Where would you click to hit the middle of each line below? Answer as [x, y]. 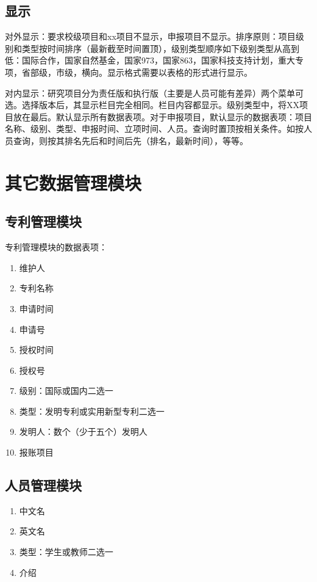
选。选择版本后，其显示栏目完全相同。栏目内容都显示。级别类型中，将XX [152, 105]
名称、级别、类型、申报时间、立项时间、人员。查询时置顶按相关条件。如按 [154, 129]
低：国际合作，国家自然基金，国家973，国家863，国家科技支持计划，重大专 [154, 60]
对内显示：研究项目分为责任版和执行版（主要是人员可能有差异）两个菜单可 [154, 93]
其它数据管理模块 [73, 182]
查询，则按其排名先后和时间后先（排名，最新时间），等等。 [130, 140]
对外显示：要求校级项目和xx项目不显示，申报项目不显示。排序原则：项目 [150, 36]
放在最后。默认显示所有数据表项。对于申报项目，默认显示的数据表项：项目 [162, 116]
